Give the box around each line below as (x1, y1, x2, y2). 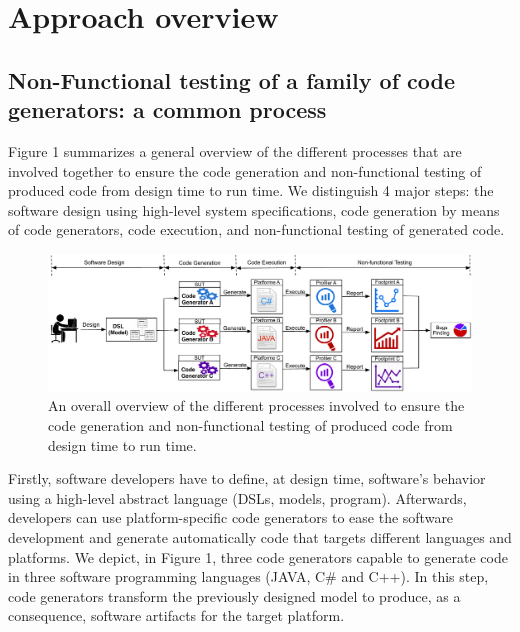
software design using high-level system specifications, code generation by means (8, 199, 500, 220)
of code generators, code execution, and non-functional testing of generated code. (8, 219, 505, 240)
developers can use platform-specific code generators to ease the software (8, 507, 454, 528)
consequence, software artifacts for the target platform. (8, 605, 345, 626)
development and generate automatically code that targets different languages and (8, 526, 512, 547)
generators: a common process (8, 94, 327, 125)
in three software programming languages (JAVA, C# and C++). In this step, (8, 566, 489, 587)
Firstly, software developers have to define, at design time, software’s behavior (8, 468, 486, 489)
